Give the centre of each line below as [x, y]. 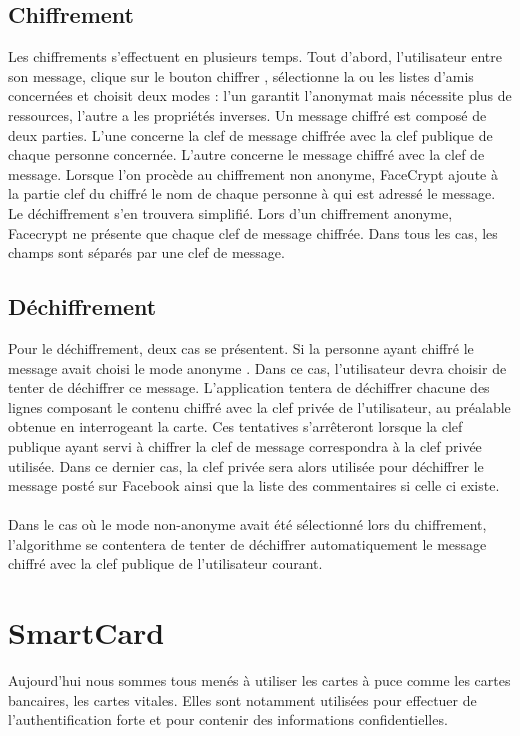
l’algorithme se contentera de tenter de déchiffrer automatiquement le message [247, 543]
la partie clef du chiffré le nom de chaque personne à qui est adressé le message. [252, 193]
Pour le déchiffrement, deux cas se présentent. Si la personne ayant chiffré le [241, 347]
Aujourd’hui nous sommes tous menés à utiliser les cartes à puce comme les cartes [259, 680]
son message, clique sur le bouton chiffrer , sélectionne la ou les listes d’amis [241, 75]
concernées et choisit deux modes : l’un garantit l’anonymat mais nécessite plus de [260, 95]
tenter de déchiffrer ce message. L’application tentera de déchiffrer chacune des [249, 387]
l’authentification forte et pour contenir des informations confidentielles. [228, 719]
